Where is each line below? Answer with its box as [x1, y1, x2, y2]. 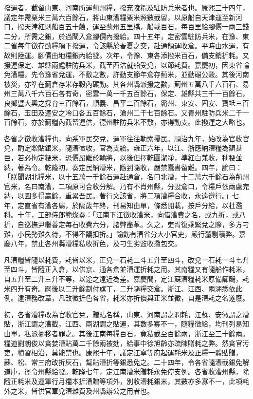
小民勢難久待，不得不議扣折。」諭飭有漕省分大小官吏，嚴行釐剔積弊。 [17, 228, 239, 239]
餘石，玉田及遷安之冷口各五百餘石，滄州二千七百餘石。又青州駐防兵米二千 [4, 107, 242, 117]
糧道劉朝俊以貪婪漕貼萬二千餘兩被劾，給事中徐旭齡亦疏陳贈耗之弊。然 [4, 338, 229, 348]
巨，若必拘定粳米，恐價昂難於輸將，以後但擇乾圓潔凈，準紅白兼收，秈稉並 [4, 152, 242, 162]
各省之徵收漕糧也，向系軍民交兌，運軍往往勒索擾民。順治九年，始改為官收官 [4, 133, 249, 143]
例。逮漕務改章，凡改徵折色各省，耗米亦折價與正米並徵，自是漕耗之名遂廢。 [4, 293, 249, 303]
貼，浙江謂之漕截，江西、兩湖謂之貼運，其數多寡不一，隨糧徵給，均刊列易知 [4, 319, 249, 329]
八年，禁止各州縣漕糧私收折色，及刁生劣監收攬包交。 [10, 238, 181, 248]
